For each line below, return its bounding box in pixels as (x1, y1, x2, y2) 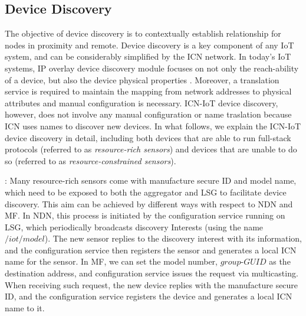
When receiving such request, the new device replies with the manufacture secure (5, 278, 298, 291)
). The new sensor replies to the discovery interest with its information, (44, 232, 302, 245)
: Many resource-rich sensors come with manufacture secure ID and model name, (5, 174, 297, 187)
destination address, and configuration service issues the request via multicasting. (5, 267, 298, 279)
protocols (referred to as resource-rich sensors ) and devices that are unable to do (5, 143, 297, 155)
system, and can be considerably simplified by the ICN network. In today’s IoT (5, 50, 291, 63)
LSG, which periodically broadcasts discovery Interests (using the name (5, 220, 264, 233)
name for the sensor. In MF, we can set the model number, (5, 255, 218, 268)
